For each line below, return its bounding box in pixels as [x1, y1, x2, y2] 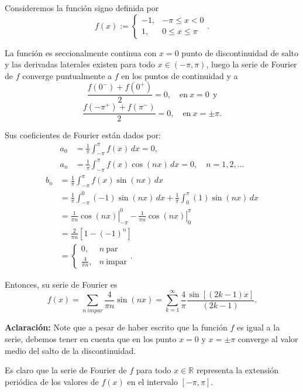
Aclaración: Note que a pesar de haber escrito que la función [5, 321, 228, 333]
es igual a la [236, 321, 280, 333]
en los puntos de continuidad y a [121, 69, 238, 81]
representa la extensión [196, 364, 279, 376]
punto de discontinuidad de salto [181, 46, 298, 59]
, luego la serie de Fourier [206, 58, 297, 70]
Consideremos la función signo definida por [5, 2, 159, 13]
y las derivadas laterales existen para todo [5, 58, 156, 70]
